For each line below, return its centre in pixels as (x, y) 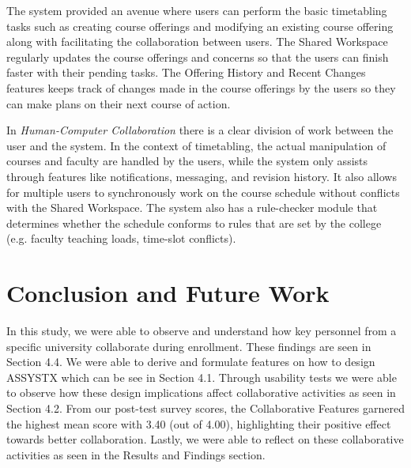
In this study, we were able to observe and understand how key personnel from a (202, 331)
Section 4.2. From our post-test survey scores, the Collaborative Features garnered (205, 408)
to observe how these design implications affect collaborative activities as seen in (201, 393)
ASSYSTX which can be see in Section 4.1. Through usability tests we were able (202, 377)
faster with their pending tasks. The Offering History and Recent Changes (186, 72)
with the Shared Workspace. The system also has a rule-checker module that (192, 208)
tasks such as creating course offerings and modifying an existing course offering (200, 26)
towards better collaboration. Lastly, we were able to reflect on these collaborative (205, 439)
